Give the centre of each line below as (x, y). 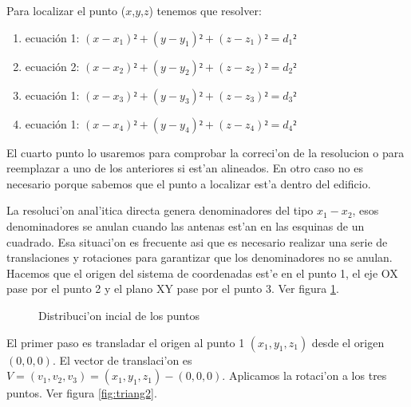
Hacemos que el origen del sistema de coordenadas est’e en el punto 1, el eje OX (202, 273)
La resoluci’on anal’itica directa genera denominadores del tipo (160, 210)
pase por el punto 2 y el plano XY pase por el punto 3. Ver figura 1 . (173, 288)
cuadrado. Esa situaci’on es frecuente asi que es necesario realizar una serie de (197, 241)
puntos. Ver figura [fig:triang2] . (82, 393)
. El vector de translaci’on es (122, 360)
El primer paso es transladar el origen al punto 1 (126, 342)
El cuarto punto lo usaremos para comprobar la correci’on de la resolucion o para (205, 152)
